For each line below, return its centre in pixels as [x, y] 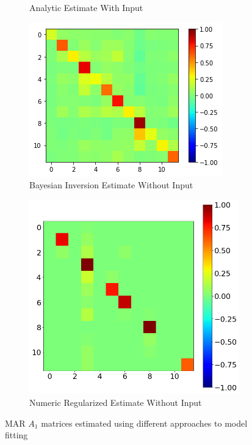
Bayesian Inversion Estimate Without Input [111, 185]
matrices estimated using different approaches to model [144, 423]
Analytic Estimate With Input [86, 7]
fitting [16, 435]
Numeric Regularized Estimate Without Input [116, 402]
